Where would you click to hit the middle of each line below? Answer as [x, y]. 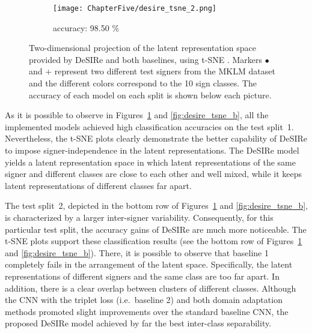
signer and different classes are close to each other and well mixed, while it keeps [154, 174]
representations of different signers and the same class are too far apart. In [142, 276]
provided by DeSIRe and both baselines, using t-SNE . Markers [145, 59]
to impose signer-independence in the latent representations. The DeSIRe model [152, 150]
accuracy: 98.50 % [86, 27]
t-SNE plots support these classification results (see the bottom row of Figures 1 [154, 241]
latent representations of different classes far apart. [98, 185]
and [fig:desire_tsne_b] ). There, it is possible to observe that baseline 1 [137, 252]
